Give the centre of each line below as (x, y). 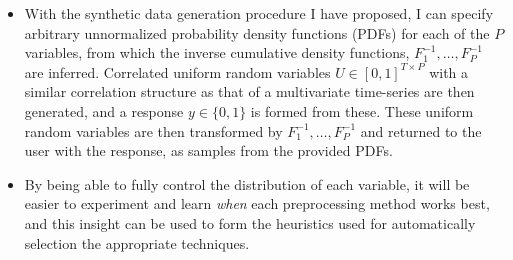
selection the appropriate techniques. (137, 242)
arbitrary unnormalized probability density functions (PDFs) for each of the (257, 32)
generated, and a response (104, 110)
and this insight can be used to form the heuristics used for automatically (250, 222)
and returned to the (421, 130)
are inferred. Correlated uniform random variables (177, 71)
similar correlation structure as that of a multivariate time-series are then (249, 91)
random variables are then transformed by (153, 130)
